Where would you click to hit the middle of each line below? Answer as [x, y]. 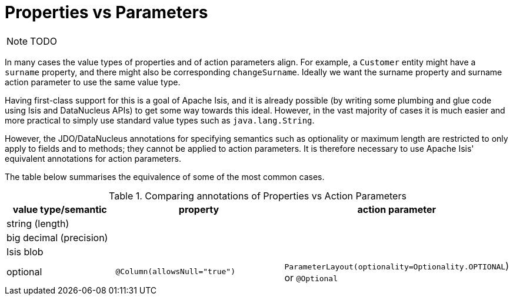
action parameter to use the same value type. [93, 82]
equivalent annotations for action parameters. [93, 158]
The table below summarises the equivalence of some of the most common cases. [165, 176]
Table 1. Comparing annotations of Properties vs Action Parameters [258, 196]
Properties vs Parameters [106, 12]
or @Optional [311, 277]
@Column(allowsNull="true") [175, 272]
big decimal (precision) [57, 237]
